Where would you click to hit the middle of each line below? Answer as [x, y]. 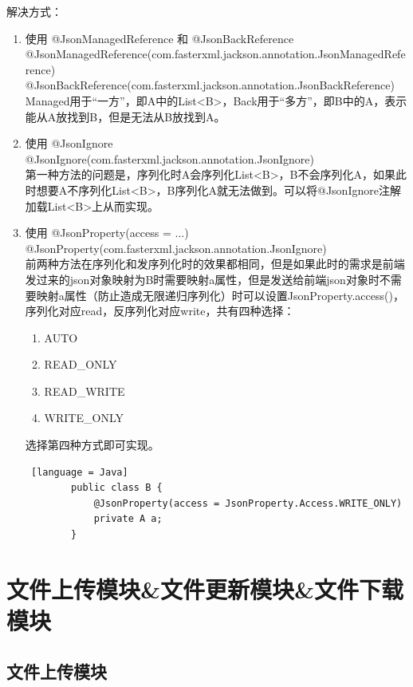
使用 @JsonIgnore [69, 143]
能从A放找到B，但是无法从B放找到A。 [125, 116]
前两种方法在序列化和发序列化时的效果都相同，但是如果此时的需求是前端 [215, 264]
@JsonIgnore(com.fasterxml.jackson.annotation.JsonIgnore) [169, 158]
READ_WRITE [85, 391]
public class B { [117, 488]
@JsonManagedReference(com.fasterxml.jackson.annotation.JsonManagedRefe [215, 54]
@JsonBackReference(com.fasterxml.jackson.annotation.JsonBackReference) [210, 85]
